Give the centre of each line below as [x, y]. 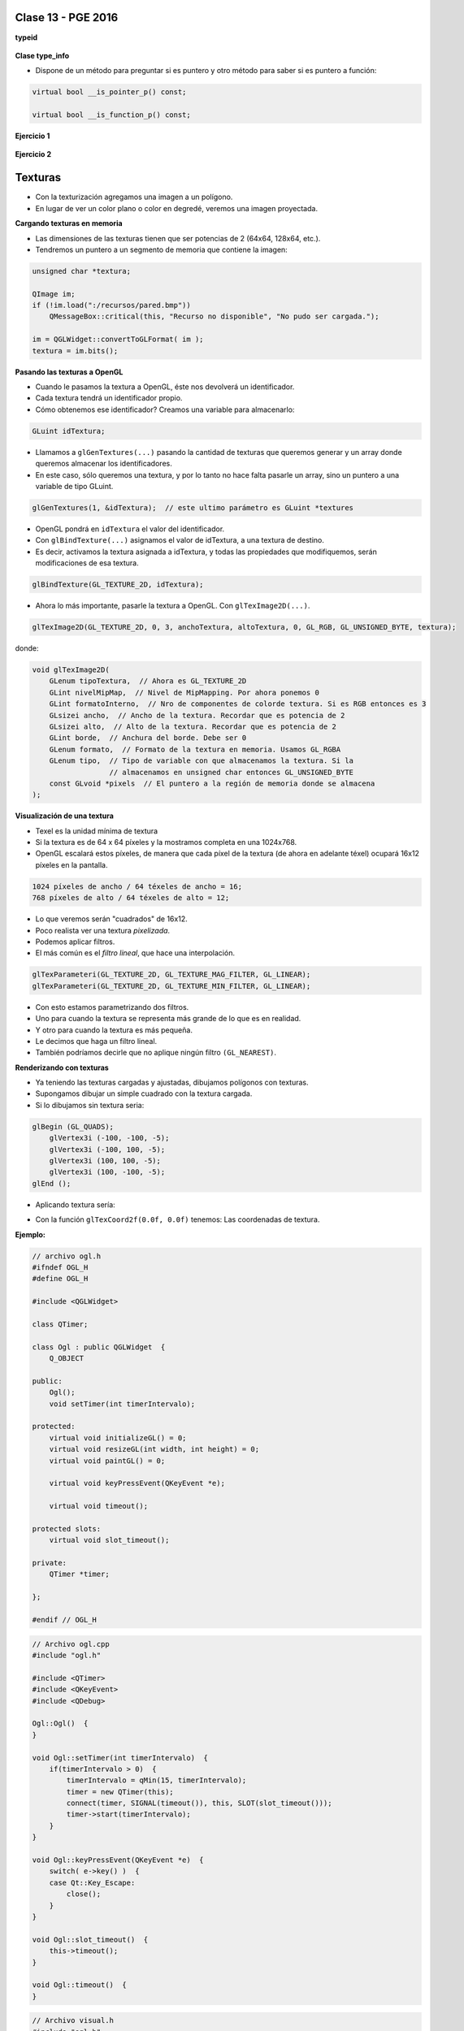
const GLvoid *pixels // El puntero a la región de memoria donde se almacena [212, 783]
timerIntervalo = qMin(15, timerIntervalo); [156, 1780]
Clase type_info [42, 55]
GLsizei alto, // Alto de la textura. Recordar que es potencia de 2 [193, 726]
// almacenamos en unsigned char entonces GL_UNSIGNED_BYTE [231, 772]
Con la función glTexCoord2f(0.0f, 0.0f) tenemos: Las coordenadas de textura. [178, 1219]
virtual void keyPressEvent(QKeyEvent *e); [137, 1483]
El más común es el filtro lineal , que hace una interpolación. [135, 953]
